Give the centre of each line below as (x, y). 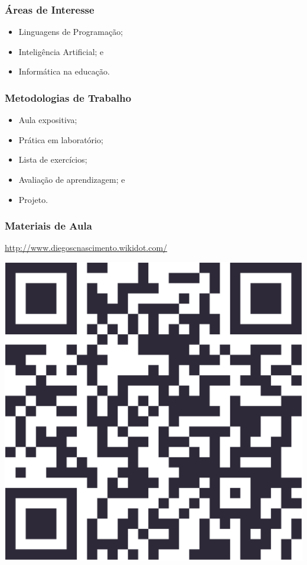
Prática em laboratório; (61, 139)
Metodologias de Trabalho (68, 97)
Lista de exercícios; (53, 159)
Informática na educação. (64, 71)
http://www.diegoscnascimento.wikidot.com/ (86, 248)
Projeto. (33, 199)
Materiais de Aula (48, 226)
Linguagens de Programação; (71, 32)
